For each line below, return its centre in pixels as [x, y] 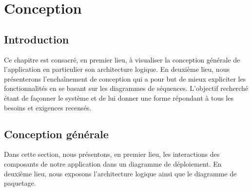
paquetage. [20, 183]
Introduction [37, 39]
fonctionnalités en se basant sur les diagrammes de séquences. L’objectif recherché [126, 88]
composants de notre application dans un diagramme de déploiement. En [113, 163]
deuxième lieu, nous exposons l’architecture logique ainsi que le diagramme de [120, 173]
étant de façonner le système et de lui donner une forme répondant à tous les [119, 97]
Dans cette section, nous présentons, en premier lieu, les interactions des [112, 154]
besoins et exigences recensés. [48, 107]
